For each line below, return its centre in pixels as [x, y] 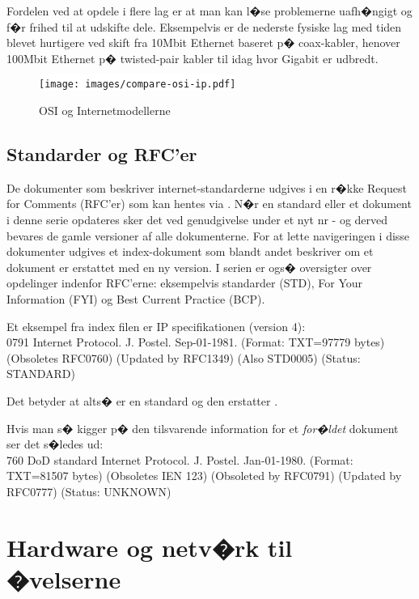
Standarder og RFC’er [102, 154]
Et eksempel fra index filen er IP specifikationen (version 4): [156, 326]
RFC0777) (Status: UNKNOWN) [89, 491]
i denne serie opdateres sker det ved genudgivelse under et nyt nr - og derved [197, 220]
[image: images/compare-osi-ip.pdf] [138, 85]
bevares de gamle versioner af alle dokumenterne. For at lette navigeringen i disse [208, 235]
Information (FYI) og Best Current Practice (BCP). [136, 298]
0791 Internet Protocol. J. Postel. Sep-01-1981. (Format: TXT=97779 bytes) [196, 342]
